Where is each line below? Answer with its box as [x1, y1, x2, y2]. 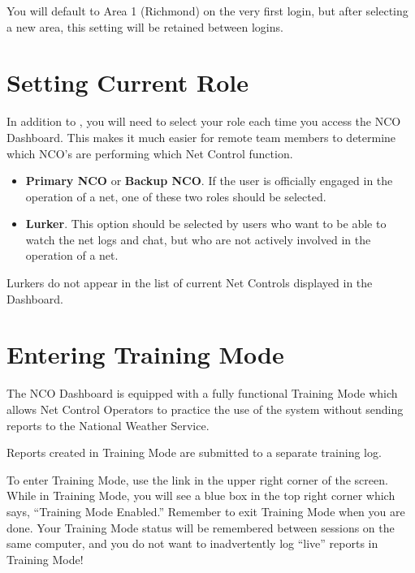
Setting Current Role [6, 66, 249, 99]
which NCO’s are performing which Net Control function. [6, 144, 293, 162]
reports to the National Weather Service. [6, 416, 210, 433]
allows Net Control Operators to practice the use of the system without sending [6, 400, 404, 417]
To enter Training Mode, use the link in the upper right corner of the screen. [6, 471, 388, 488]
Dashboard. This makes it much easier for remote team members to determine [6, 128, 396, 145]
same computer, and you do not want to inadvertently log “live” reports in [6, 535, 378, 552]
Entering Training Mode [6, 338, 284, 371]
